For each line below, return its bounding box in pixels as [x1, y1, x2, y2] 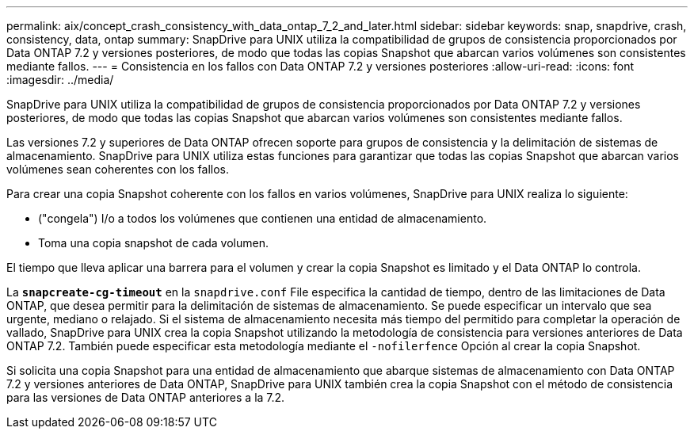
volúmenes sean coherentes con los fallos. [6, 162, 229, 176]
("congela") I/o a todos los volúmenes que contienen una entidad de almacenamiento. [38, 212, 487, 225]
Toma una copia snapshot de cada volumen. [38, 236, 269, 250]
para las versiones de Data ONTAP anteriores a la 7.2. [6, 391, 285, 404]
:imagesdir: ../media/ [6, 73, 114, 86]
